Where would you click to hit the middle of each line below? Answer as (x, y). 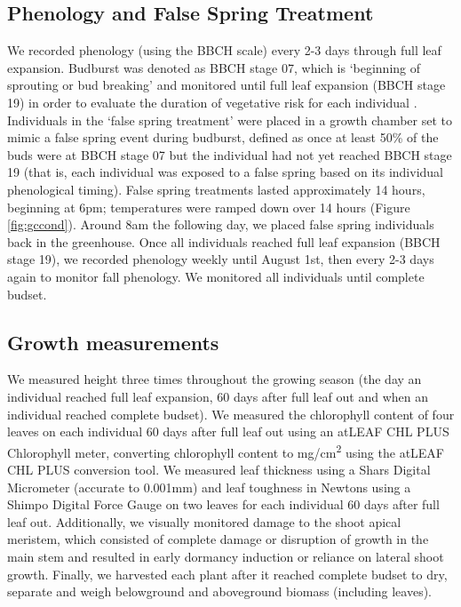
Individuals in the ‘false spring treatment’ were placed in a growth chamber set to (230, 120)
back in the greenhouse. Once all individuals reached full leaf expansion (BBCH (224, 241)
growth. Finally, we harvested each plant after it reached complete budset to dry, (227, 574)
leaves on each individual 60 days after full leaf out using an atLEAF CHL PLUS (228, 431)
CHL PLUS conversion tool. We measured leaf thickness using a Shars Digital (219, 469)
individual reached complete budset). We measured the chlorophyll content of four (231, 414)
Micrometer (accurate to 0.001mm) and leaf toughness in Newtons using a (209, 487)
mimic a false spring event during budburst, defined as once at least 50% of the (223, 137)
